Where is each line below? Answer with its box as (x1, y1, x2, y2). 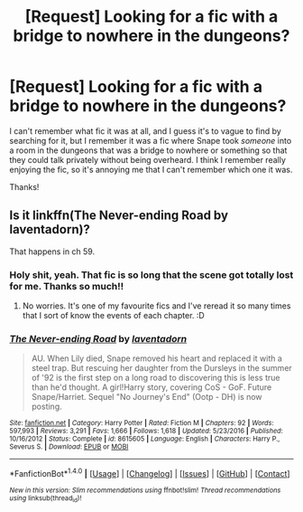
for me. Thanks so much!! (9, 280, 124, 292)
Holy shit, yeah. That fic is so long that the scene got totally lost (9, 269, 294, 281)
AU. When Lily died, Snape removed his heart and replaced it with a (31, 353, 282, 364)
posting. (31, 401, 63, 412)
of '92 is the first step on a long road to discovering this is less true (31, 373, 280, 384)
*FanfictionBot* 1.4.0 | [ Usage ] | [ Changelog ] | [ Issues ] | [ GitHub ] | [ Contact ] (9, 467, 290, 479)
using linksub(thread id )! (9, 494, 82, 504)
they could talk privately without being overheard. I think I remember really (9, 154, 287, 165)
